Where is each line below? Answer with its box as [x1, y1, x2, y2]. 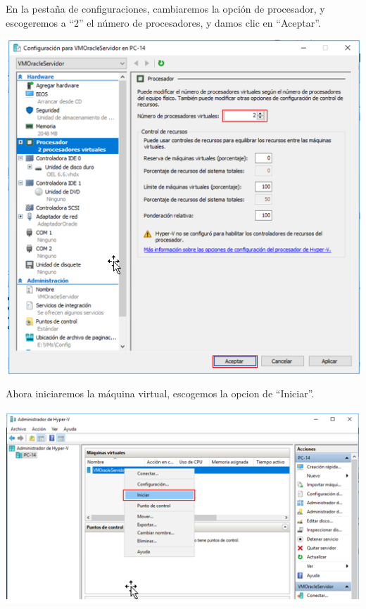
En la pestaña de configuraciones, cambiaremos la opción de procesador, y [6, 1, 325, 15]
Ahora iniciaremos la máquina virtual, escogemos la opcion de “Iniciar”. [6, 386, 315, 401]
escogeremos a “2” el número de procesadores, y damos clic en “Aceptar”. [6, 15, 321, 30]
